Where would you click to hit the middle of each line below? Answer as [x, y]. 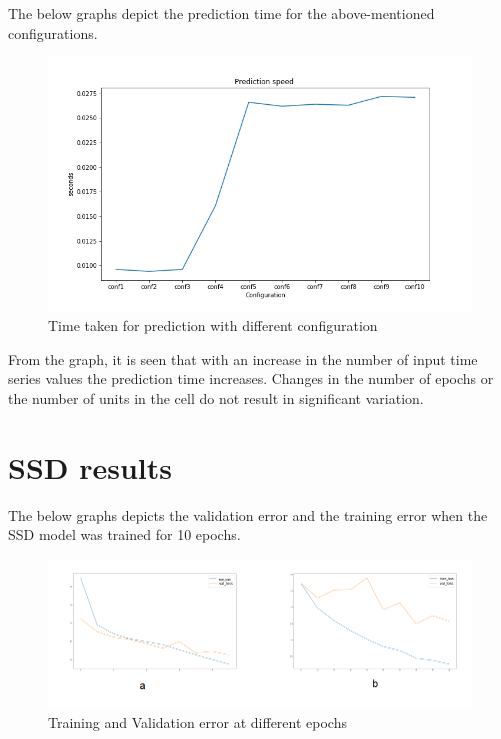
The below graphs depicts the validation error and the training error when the [248, 514]
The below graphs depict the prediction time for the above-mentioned [221, 13]
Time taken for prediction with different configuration [213, 325]
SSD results [90, 466]
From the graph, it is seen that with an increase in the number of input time [243, 358]
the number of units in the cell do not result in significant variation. [216, 397]
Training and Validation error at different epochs [197, 721]
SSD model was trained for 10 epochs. [124, 534]
